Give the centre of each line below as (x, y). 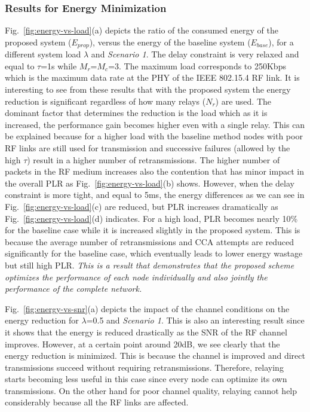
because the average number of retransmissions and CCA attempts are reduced (150, 241)
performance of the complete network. (73, 289)
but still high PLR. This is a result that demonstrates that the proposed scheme (150, 265)
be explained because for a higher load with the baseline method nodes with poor (154, 136)
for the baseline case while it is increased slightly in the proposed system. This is (153, 230)
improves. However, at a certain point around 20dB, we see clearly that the (142, 344)
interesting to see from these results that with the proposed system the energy (148, 89)
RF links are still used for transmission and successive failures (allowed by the (148, 148)
